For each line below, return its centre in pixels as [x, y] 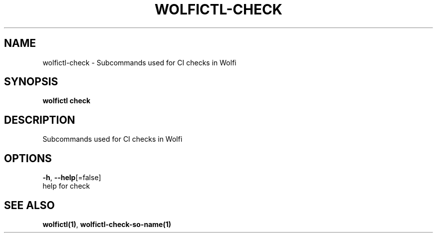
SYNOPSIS [31, 82]
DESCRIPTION [40, 120]
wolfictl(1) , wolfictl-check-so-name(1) [107, 224]
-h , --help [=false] [72, 178]
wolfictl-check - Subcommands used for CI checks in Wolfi [139, 62]
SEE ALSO [29, 205]
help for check [66, 186]
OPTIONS [28, 158]
